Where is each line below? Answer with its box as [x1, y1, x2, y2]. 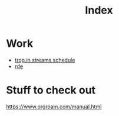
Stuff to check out [6, 83, 96, 97]
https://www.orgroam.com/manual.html [6, 103, 102, 110]
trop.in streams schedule [14, 56, 75, 63]
